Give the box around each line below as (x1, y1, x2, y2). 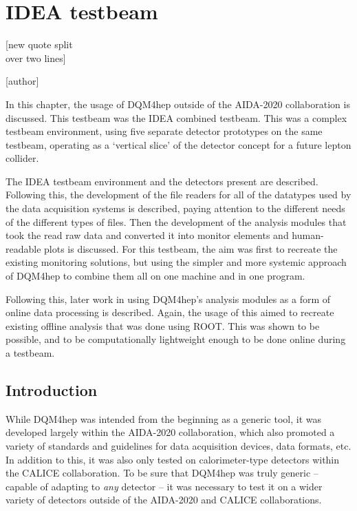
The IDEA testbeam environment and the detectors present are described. (6, 174, 318, 188)
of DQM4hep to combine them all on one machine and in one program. (6, 269, 305, 283)
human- (292, 228, 324, 242)
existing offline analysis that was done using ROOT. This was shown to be (6, 318, 320, 333)
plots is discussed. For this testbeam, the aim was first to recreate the (44, 241, 338, 255)
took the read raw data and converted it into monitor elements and (6, 228, 289, 242)
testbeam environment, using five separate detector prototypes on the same (6, 124, 323, 138)
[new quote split (6, 37, 73, 52)
